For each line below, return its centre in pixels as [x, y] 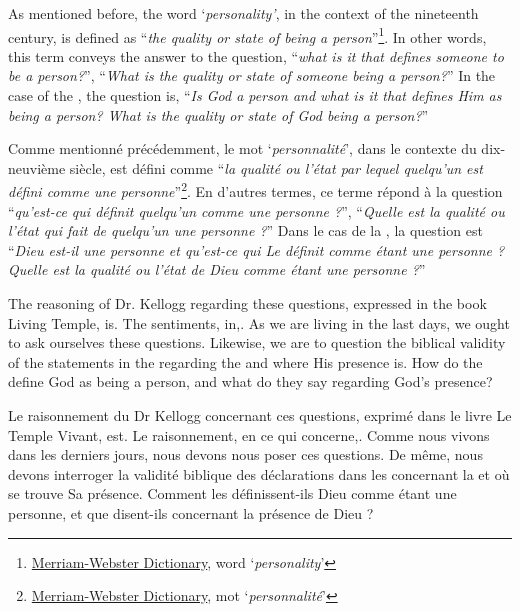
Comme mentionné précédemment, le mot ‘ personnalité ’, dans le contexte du [242, 148]
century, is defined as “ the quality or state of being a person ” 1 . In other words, [247, 35]
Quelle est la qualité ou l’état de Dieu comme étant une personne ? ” [217, 269]
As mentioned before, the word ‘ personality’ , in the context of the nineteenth [243, 13]
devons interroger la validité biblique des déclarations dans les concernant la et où [259, 473]
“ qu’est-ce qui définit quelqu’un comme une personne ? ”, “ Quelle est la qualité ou [256, 210]
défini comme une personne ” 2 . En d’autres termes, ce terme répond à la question [255, 190]
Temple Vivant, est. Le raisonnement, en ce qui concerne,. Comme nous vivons [249, 434]
